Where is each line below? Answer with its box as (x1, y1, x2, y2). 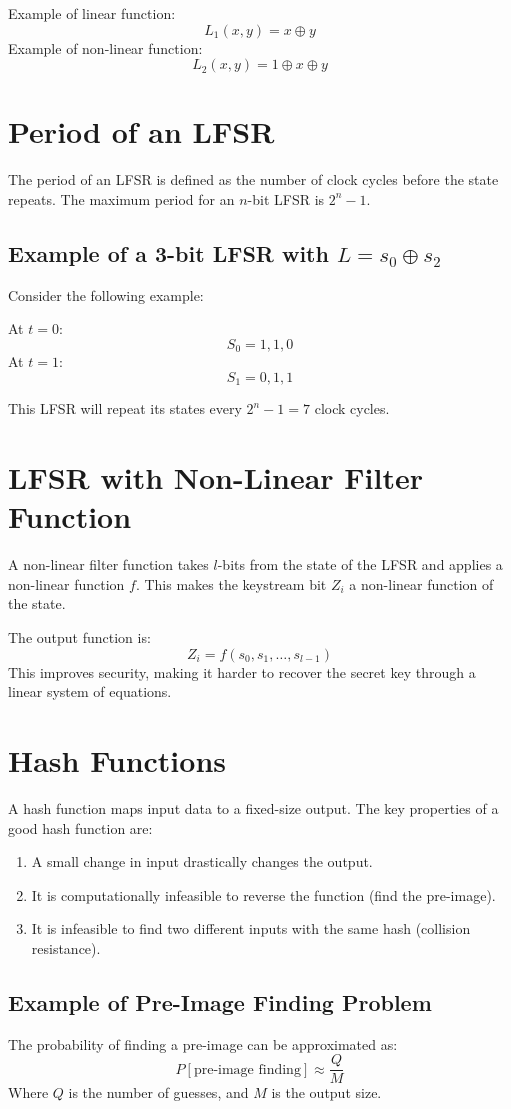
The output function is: (8, 627, 151, 648)
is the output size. (271, 1082, 382, 1103)
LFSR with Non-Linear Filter (8, 457, 423, 498)
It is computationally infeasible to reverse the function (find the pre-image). (31, 884, 496, 905)
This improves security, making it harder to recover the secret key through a (8, 661, 476, 682)
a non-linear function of (349, 573, 494, 594)
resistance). (31, 937, 101, 958)
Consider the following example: (8, 284, 204, 305)
